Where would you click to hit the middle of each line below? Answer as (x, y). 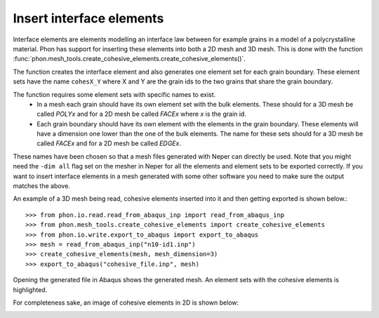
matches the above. (41, 186)
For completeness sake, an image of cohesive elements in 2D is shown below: (126, 303)
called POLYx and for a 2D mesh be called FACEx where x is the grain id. (142, 114)
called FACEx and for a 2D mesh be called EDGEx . (109, 143)
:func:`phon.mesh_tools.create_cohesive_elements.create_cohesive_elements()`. (129, 59)
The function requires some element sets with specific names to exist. (114, 94)
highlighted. (30, 290)
